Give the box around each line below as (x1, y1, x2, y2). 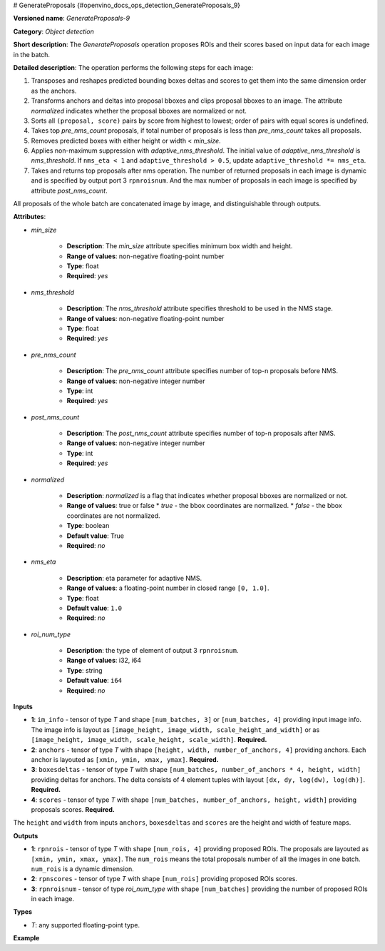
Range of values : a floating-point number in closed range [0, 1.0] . (66, 584, 269, 592)
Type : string (66, 666, 103, 674)
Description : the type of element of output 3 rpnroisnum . (66, 646, 239, 655)
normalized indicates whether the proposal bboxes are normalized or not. (31, 106, 247, 115)
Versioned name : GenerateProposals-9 (13, 14, 130, 23)
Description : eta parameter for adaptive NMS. (66, 574, 202, 582)
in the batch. (13, 50, 50, 59)
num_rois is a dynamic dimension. (31, 864, 135, 873)
